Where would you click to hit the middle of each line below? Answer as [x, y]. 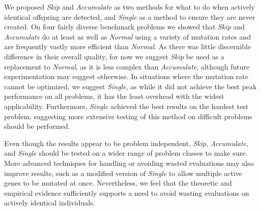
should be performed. [37, 126]
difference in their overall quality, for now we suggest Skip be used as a [114, 56]
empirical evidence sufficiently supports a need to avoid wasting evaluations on [127, 192]
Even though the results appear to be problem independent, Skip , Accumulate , [126, 143]
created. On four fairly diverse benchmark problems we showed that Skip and [125, 27]
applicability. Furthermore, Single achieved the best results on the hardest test [126, 106]
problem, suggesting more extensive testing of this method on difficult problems [128, 116]
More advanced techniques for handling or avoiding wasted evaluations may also [129, 163]
